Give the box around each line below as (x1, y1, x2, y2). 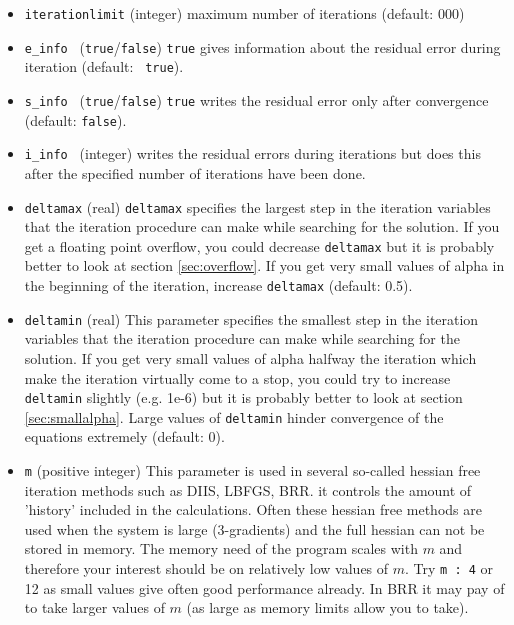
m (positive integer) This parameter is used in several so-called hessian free (24, 460, 481, 481)
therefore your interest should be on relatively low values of (24, 558, 389, 579)
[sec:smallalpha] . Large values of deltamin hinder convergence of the (24, 406, 444, 427)
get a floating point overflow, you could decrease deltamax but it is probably (24, 235, 495, 256)
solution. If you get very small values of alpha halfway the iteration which (24, 347, 477, 368)
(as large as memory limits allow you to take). (186, 597, 469, 618)
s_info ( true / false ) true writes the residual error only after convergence (24, 89, 489, 110)
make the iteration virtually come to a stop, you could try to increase (24, 367, 451, 388)
